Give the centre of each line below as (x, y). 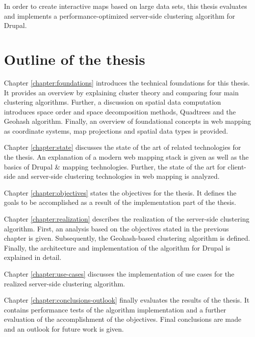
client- (237, 166)
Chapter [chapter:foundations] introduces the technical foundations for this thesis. (127, 82)
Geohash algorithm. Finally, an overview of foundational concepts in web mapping (127, 121)
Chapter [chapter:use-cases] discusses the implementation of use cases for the (119, 274)
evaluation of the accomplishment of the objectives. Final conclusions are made (123, 319)
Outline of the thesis (75, 59)
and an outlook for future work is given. (64, 328)
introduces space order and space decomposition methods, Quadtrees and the (120, 111)
